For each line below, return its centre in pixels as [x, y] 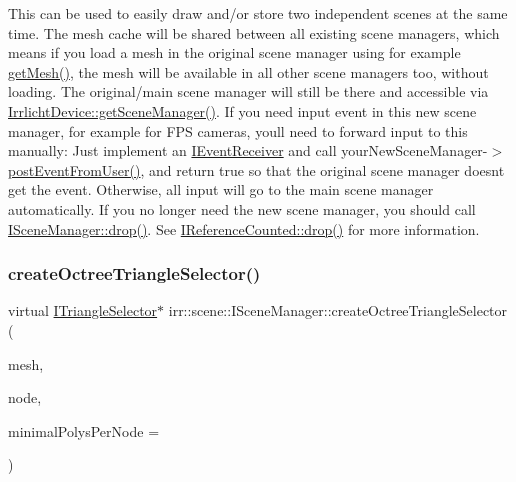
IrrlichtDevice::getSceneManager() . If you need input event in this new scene [242, 110]
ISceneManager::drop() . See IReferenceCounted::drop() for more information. [244, 228]
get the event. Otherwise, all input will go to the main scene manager [221, 189]
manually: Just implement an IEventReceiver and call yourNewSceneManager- [248, 150]
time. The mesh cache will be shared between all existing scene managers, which [254, 32]
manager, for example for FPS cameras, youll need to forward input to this [238, 130]
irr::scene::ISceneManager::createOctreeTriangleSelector [338, 310]
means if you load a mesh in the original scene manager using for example [234, 52]
